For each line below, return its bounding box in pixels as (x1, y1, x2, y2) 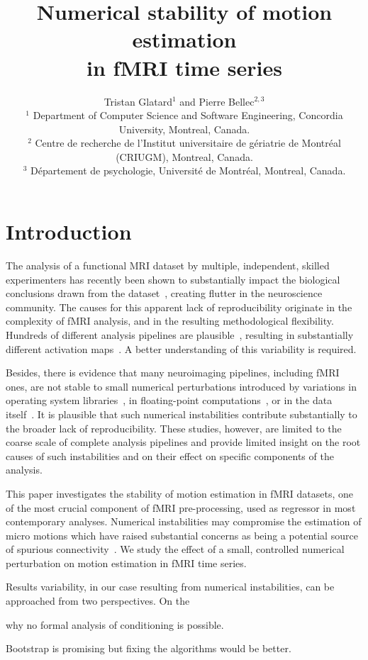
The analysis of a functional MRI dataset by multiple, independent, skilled (6, 258, 330, 272)
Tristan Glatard (104, 94, 172, 108)
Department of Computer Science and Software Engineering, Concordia (33, 108, 343, 123)
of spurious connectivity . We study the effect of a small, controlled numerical (6, 542, 345, 556)
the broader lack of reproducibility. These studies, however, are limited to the (6, 420, 342, 435)
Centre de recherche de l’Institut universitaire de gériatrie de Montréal (35, 135, 341, 150)
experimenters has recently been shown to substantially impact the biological (6, 272, 340, 286)
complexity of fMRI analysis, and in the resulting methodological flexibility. (6, 313, 334, 328)
